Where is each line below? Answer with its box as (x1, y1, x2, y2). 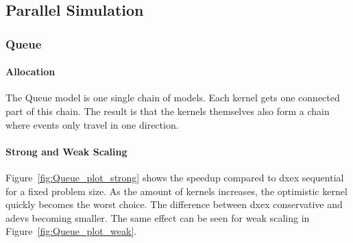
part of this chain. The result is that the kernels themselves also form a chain (5, 104, 330, 118)
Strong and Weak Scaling (5, 144, 127, 158)
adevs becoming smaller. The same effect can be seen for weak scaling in (5, 210, 310, 225)
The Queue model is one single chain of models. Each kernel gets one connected (5, 90, 340, 105)
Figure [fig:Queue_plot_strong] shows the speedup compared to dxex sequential (5, 170, 344, 184)
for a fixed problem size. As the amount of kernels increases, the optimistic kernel (5, 183, 348, 198)
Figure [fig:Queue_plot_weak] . (5, 224, 137, 238)
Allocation (5, 64, 56, 79)
